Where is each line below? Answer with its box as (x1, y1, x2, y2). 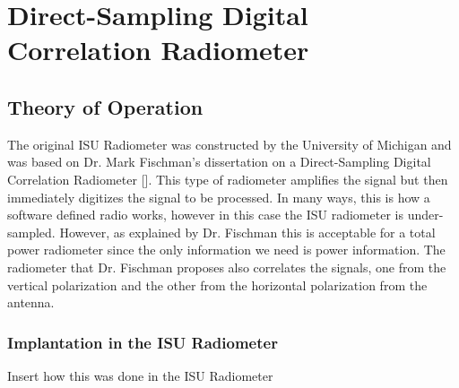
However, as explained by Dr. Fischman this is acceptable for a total (59, 222, 436, 241)
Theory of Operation (7, 92, 204, 120)
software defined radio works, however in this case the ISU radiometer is (7, 205, 403, 224)
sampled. (7, 222, 56, 241)
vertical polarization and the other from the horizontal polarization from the (7, 275, 428, 294)
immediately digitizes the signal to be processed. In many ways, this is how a (7, 187, 430, 206)
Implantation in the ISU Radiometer (7, 331, 278, 353)
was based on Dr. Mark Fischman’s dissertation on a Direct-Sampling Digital (7, 152, 431, 171)
